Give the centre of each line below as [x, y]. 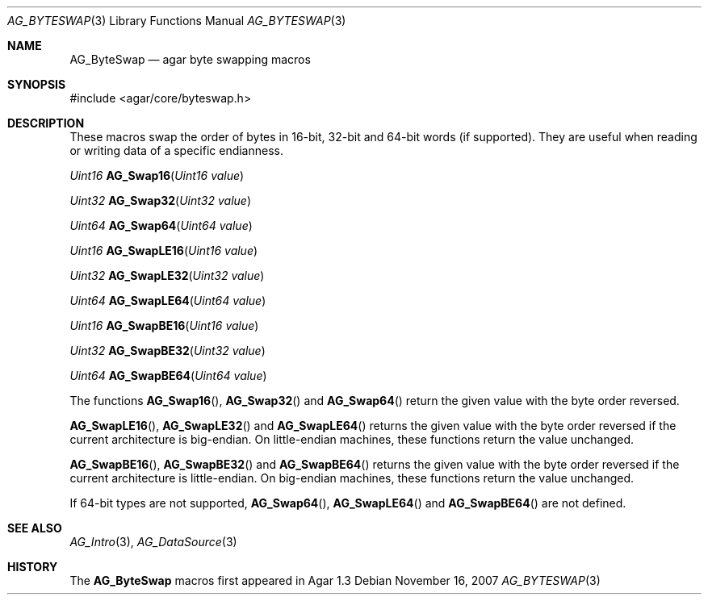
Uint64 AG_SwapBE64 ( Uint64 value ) [168, 376]
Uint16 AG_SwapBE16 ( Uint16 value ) [164, 326]
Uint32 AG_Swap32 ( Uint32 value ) [161, 200]
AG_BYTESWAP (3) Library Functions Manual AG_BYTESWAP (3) [177, 21]
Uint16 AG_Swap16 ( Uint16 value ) [157, 175]
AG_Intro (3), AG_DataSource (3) [153, 542]
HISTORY [33, 567]
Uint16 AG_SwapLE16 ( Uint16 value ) [164, 250]
